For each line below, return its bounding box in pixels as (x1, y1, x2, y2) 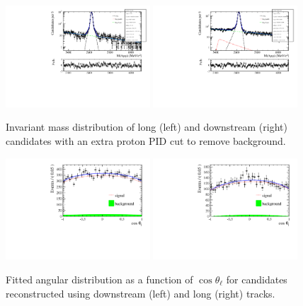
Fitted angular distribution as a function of (6, 272, 193, 287)
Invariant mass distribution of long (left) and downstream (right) (6, 119, 287, 134)
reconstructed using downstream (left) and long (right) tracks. (6, 286, 275, 300)
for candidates (226, 272, 287, 287)
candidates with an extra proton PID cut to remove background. (6, 134, 286, 148)
